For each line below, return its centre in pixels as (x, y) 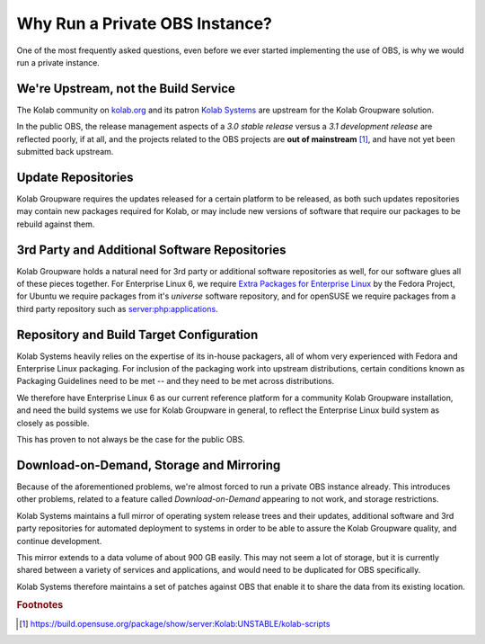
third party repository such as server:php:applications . (118, 309)
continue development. (59, 541)
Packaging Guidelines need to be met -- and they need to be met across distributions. (176, 381)
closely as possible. (53, 423)
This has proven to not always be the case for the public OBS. (131, 440)
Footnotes (40, 605)
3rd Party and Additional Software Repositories (151, 250)
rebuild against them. (56, 224)
